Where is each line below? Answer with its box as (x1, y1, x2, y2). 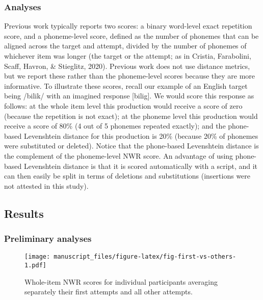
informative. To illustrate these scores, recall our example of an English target (4, 80, 248, 91)
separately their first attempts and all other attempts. (24, 286, 193, 297)
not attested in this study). (4, 180, 89, 191)
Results (4, 205, 44, 221)
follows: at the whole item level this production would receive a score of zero (4, 100, 243, 111)
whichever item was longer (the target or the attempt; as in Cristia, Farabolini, (4, 51, 251, 61)
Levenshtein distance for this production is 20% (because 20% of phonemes (23, 130, 258, 141)
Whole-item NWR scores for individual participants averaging (24, 276, 218, 287)
